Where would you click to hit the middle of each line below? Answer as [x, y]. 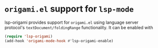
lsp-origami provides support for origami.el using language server [72, 22]
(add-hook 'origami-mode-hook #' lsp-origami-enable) [59, 41]
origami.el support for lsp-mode [69, 9]
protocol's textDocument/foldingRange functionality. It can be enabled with [79, 27]
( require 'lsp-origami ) [29, 36]
